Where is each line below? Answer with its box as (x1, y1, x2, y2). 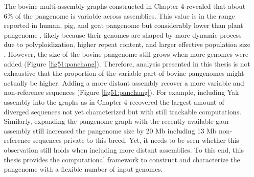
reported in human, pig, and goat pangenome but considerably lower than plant (4, 20, 243, 30)
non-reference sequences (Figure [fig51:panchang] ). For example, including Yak (4, 87, 239, 97)
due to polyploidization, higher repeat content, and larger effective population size (4, 39, 251, 49)
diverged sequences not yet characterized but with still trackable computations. (4, 106, 242, 116)
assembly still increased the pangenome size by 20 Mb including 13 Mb (4, 125, 217, 135)
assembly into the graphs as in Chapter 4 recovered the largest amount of (4, 96, 225, 107)
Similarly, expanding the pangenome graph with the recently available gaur (4, 116, 230, 126)
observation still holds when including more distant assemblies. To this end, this (4, 144, 244, 155)
